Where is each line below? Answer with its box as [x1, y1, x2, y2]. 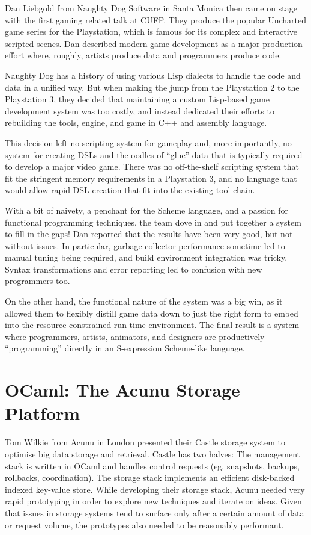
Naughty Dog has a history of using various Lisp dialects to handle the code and [5, 69, 301, 81]
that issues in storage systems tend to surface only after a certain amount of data [5, 506, 304, 519]
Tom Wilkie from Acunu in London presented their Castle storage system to [5, 436, 285, 448]
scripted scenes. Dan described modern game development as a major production [5, 37, 303, 49]
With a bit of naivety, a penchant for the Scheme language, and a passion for [5, 203, 288, 216]
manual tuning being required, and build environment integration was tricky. [5, 251, 288, 264]
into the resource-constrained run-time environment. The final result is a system [5, 318, 300, 331]
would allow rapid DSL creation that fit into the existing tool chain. [5, 184, 255, 196]
